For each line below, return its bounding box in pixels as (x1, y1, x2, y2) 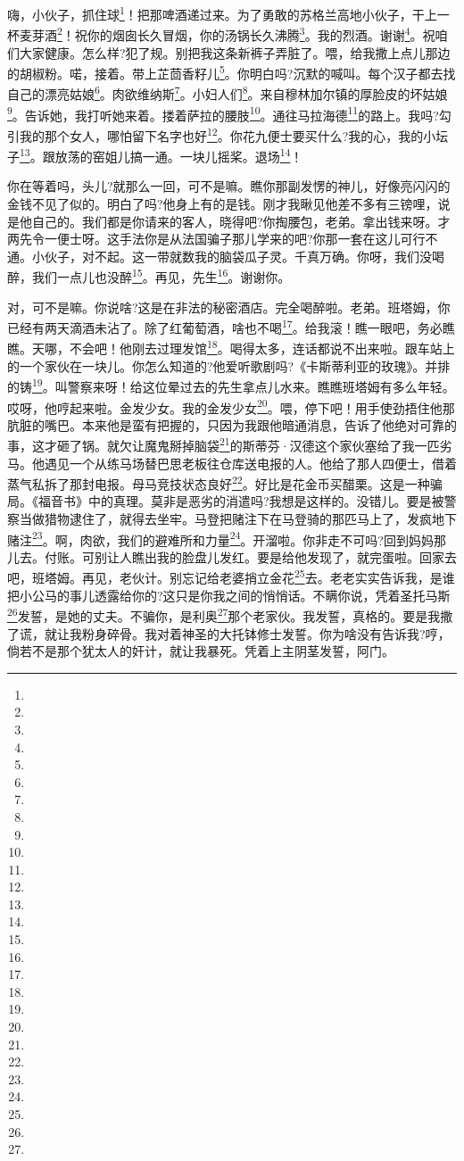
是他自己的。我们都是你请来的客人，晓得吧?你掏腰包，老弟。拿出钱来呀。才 (7, 211, 451, 230)
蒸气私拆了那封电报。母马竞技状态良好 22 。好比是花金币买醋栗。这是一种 (7, 472, 430, 493)
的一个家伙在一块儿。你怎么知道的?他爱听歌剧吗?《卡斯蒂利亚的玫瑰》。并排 (7, 356, 451, 375)
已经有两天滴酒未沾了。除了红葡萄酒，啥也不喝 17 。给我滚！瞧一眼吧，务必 (7, 316, 443, 336)
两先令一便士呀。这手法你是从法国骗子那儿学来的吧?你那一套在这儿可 (7, 229, 413, 248)
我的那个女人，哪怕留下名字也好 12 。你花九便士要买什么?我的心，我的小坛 (19, 123, 449, 145)
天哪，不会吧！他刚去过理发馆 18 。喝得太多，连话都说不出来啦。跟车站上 (31, 336, 455, 358)
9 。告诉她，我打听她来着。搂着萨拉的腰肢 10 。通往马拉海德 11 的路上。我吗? (7, 103, 439, 124)
